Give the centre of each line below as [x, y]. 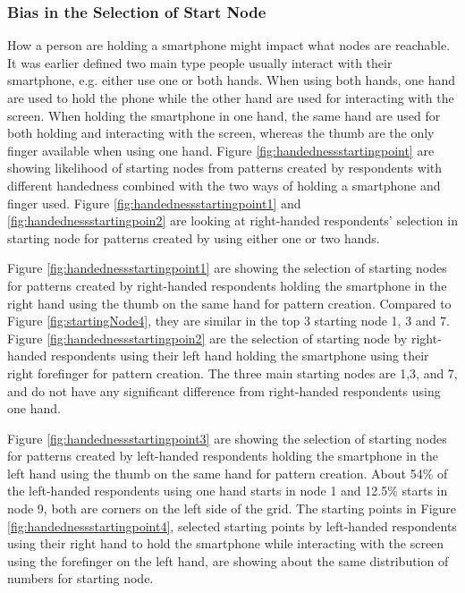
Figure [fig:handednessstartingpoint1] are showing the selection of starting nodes [227, 268]
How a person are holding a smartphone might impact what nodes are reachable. [229, 45]
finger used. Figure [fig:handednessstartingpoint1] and [154, 203]
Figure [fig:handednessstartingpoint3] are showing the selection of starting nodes [227, 438]
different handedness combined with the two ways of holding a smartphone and [224, 185]
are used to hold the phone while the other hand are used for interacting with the [231, 97]
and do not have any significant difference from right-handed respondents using [224, 390]
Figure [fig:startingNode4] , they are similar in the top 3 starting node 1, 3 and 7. [228, 321]
